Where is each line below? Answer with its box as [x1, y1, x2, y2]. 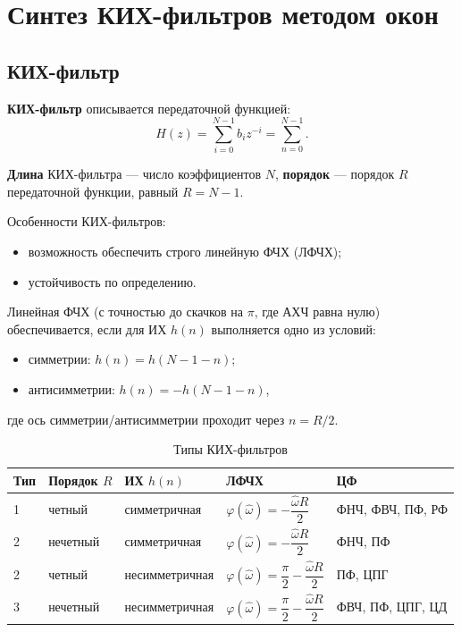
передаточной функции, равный [7, 181, 179, 200]
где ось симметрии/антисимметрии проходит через [7, 409, 285, 428]
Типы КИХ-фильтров [173, 440, 288, 459]
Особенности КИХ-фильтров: [7, 212, 166, 231]
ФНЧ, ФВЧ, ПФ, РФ [336, 499, 448, 518]
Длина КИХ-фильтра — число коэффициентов [7, 164, 262, 183]
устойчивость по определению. [28, 272, 197, 291]
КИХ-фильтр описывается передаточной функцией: [7, 98, 291, 117]
